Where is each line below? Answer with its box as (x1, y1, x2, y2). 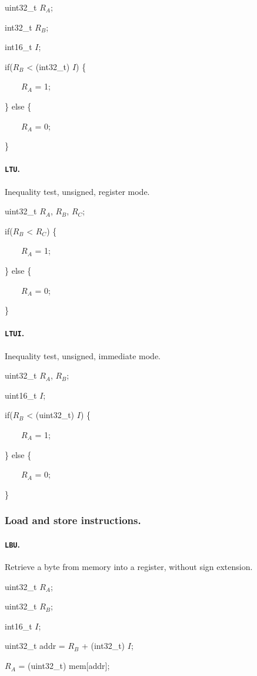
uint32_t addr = (5, 639, 65, 652)
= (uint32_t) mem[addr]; (18, 660, 110, 672)
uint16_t (5, 389, 37, 401)
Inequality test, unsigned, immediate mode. (5, 349, 161, 362)
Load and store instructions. (5, 513, 141, 528)
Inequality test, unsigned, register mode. (5, 185, 150, 197)
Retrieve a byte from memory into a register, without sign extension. (5, 561, 253, 573)
